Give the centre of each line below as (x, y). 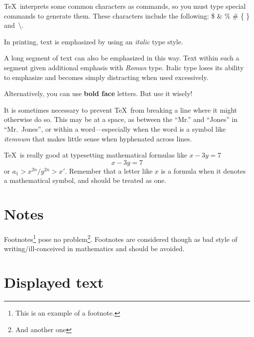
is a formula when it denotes (203, 170)
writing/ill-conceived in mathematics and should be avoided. (94, 248)
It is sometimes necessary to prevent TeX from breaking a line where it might (121, 109)
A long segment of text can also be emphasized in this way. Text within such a (122, 58)
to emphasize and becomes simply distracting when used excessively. (106, 77)
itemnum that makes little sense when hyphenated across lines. (98, 138)
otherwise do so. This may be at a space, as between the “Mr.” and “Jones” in (121, 119)
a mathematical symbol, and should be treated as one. (85, 180)
